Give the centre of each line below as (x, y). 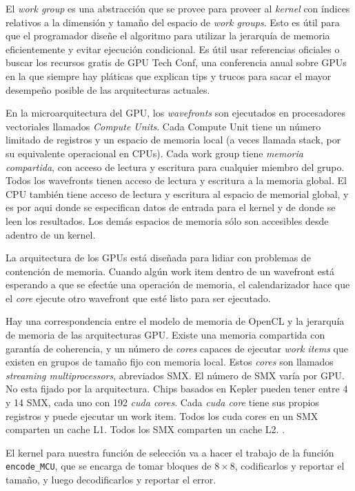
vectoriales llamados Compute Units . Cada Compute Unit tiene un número (163, 126)
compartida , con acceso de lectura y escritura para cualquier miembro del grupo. (175, 167)
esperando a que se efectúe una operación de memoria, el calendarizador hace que (178, 284)
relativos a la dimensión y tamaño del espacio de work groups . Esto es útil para (173, 22)
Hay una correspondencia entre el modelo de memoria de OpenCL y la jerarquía (175, 321)
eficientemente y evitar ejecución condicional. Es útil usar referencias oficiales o (173, 49)
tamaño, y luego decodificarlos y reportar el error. (111, 480)
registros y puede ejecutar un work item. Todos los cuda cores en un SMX (162, 415)
